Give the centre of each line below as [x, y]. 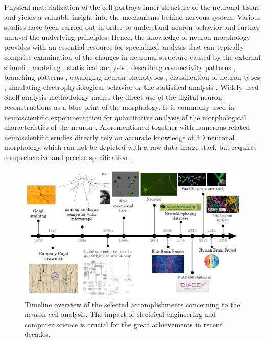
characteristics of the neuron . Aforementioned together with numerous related [127, 127]
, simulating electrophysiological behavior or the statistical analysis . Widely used [131, 87]
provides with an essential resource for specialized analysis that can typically [124, 47]
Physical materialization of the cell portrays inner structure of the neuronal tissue [132, 7]
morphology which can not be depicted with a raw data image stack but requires [130, 147]
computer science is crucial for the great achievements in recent [124, 324]
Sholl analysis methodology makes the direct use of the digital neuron [113, 97]
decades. [38, 334]
